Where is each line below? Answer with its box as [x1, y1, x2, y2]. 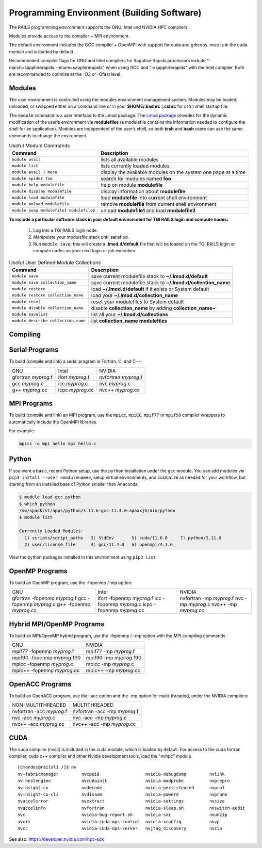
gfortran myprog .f [12, 374, 53, 380]
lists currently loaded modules [100, 163, 170, 169]
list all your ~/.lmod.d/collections [91, 311, 168, 318]
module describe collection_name [12, 318, 86, 324]
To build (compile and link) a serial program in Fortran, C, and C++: [9, 359, 143, 364]
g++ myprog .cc [12, 386, 48, 393]
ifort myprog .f [58, 374, 90, 380]
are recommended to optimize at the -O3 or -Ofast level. [9, 71, 122, 77]
